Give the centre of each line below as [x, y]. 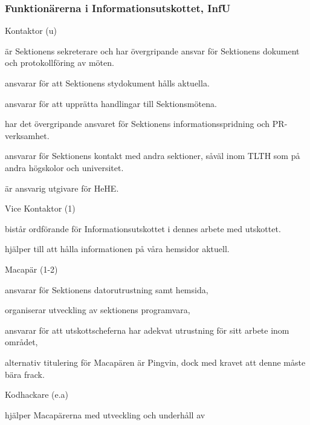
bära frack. [25, 374]
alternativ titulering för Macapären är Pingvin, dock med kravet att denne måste [155, 362]
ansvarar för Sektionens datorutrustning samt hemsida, [107, 289]
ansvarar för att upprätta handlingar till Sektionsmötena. [111, 103]
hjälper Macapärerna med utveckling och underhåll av [105, 414]
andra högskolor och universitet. [64, 167]
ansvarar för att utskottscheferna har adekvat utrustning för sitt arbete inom [147, 330]
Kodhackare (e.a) [37, 394]
